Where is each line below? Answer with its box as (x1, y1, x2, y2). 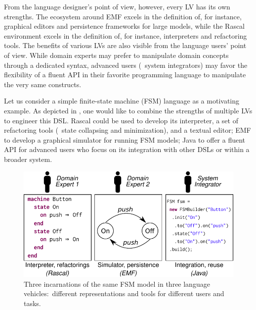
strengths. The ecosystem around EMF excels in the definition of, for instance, (4, 11, 242, 21)
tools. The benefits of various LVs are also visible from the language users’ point (4, 40, 247, 51)
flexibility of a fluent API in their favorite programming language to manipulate (4, 69, 246, 80)
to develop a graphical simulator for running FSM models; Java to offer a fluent (4, 134, 246, 145)
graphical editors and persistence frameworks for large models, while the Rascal (4, 21, 245, 31)
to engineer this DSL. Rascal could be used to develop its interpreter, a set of (4, 115, 238, 125)
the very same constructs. (4, 79, 82, 89)
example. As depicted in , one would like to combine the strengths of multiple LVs (4, 105, 253, 115)
